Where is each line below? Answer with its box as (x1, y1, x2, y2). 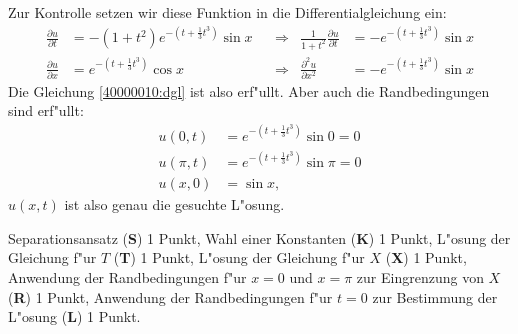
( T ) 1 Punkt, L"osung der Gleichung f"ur (113, 247, 365, 268)
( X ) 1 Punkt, (385, 247, 467, 268)
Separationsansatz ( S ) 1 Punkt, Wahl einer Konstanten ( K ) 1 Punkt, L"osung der (8, 227, 511, 248)
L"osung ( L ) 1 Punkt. (8, 306, 141, 327)
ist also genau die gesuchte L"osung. (64, 194, 285, 215)
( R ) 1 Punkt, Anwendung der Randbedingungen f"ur (8, 286, 333, 307)
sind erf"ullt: (8, 100, 84, 121)
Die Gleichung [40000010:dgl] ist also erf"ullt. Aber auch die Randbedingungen (8, 80, 490, 101)
